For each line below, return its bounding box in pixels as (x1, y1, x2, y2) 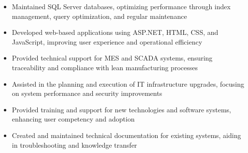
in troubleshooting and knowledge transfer (12, 139, 137, 150)
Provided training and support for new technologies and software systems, (12, 104, 231, 114)
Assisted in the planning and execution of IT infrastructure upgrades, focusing (12, 78, 244, 89)
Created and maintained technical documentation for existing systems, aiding (12, 130, 241, 140)
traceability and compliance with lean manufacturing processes (12, 62, 198, 72)
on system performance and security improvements (12, 88, 162, 98)
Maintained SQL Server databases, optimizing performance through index (12, 1, 231, 11)
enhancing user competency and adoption (12, 114, 135, 124)
